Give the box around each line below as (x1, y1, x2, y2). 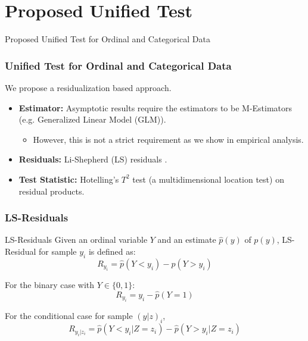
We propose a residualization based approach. (5, 81, 172, 93)
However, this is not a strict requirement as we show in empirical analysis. (33, 133, 304, 145)
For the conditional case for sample (5, 309, 133, 322)
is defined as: (88, 245, 136, 257)
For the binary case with (5, 279, 95, 291)
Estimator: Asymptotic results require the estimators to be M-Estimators (18, 101, 293, 114)
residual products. (18, 184, 85, 197)
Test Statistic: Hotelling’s (18, 173, 119, 185)
